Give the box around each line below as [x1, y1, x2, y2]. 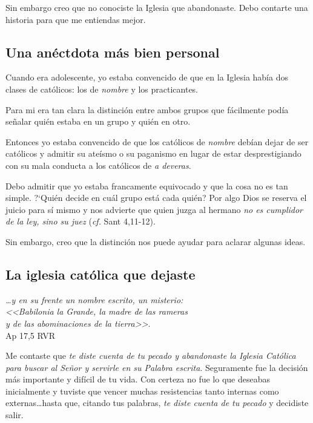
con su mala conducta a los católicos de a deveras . [5, 159, 191, 171]
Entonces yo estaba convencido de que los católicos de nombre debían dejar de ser [5, 135, 309, 148]
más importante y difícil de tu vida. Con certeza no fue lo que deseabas [5, 373, 271, 385]
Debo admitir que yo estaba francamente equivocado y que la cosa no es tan [5, 179, 288, 192]
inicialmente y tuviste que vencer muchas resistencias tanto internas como [5, 384, 279, 397]
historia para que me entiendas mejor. [5, 13, 146, 25]
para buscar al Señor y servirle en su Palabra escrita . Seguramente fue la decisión [5, 361, 308, 373]
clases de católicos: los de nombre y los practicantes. [5, 82, 199, 95]
